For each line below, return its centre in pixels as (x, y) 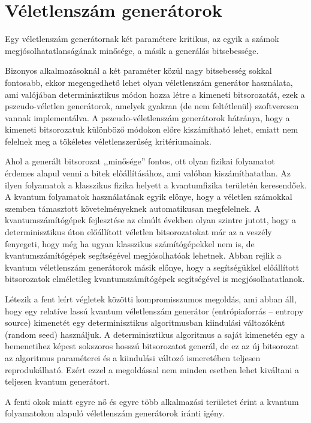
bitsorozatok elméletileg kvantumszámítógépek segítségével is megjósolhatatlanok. (155, 279)
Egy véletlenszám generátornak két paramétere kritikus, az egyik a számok (142, 39)
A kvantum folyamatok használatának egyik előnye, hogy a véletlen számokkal (149, 196)
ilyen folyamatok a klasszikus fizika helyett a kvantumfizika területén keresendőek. (156, 184)
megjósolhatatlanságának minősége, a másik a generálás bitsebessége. (132, 50)
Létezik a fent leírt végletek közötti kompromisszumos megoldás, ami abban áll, (151, 299)
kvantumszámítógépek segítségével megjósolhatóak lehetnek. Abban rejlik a (143, 255)
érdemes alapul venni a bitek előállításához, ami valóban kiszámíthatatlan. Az (148, 173)
